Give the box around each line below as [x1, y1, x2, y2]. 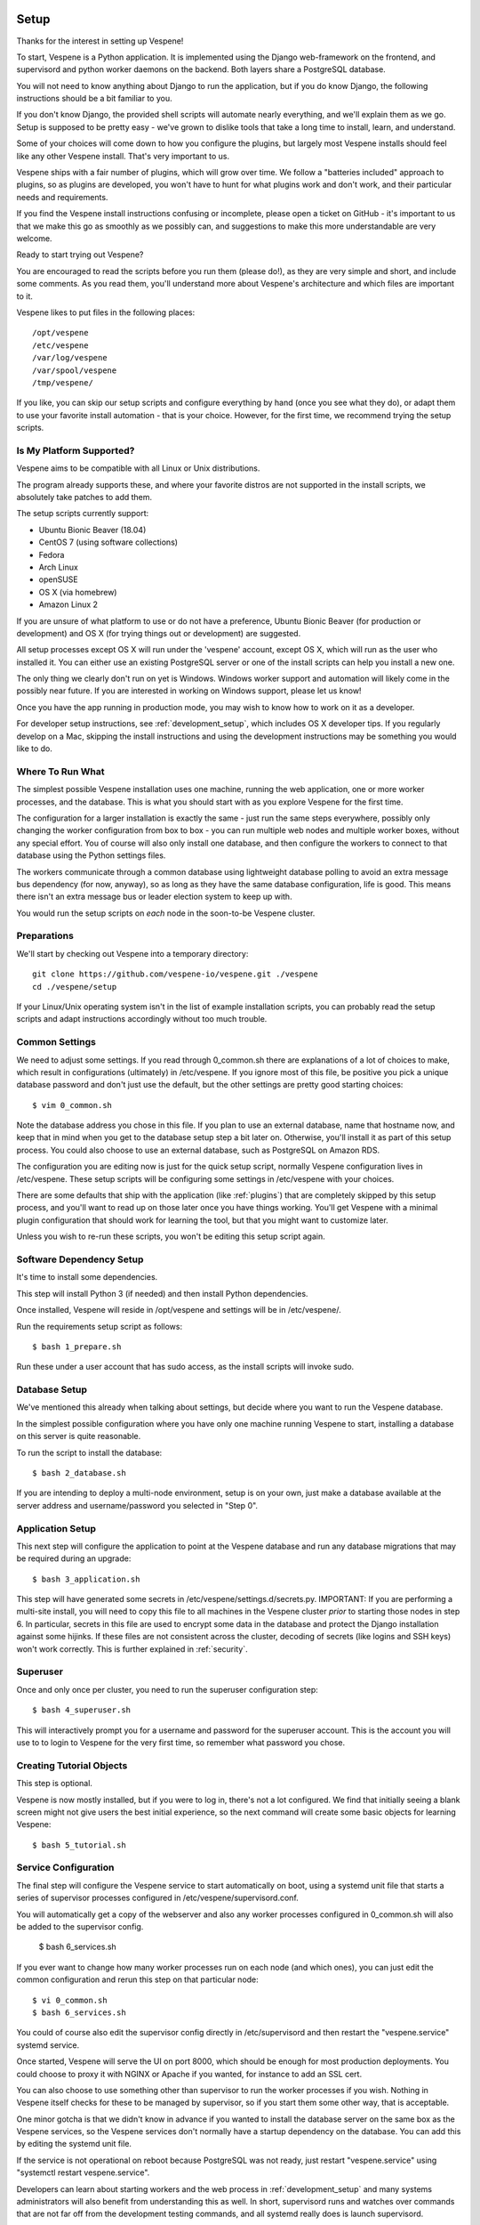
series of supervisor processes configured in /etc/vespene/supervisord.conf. [16, 1892, 300, 1904]
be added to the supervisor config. [16, 1921, 144, 1931]
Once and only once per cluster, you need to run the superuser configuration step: [16, 1684, 319, 1695]
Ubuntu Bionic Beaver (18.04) [38, 524, 147, 535]
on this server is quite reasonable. [16, 1431, 141, 1442]
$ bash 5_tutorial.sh [32, 1840, 126, 1850]
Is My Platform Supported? [16, 444, 135, 457]
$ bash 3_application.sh [32, 1574, 140, 1584]
